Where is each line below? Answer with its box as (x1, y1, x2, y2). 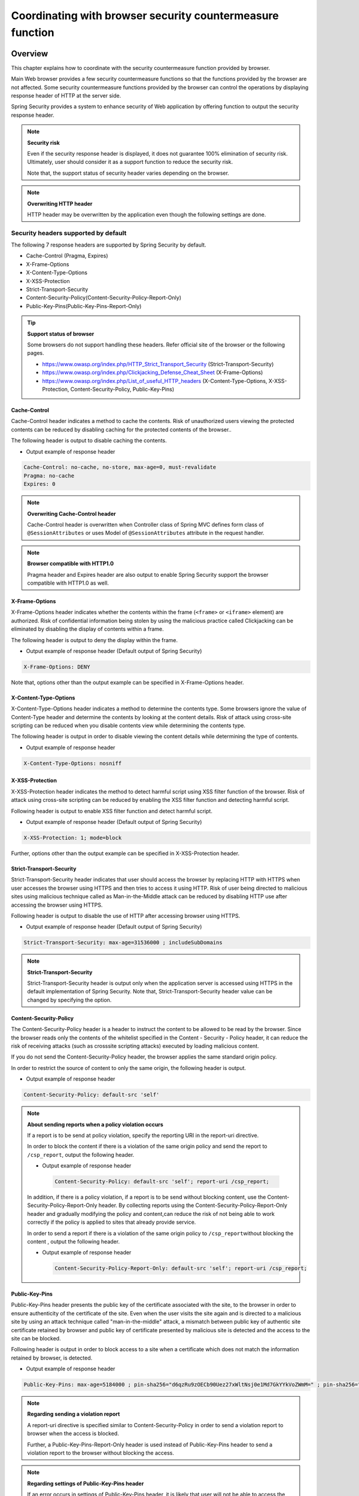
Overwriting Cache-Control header (27, 510, 116, 517)
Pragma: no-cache (23, 472, 75, 479)
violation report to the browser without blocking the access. (27, 1449, 175, 1457)
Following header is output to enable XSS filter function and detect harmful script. (11, 807, 212, 814)
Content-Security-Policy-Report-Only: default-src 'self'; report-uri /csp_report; (54, 1265, 308, 1272)
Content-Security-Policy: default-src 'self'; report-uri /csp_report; (54, 1178, 269, 1185)
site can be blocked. (11, 1334, 61, 1342)
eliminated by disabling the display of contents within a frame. (11, 625, 164, 633)
